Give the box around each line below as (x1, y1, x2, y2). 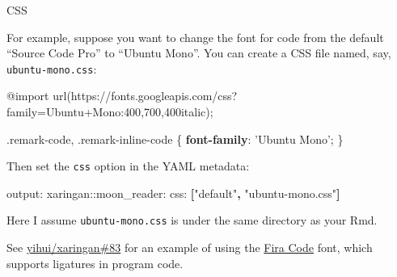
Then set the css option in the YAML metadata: (6, 157, 250, 174)
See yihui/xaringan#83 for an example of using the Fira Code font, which (6, 239, 373, 256)
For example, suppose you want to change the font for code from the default (6, 28, 384, 45)
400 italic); (163, 103, 213, 120)
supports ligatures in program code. (6, 254, 184, 271)
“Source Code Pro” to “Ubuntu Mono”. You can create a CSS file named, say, (6, 44, 391, 61)
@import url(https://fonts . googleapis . (6, 87, 192, 104)
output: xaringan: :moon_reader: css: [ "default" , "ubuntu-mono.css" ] (6, 184, 340, 201)
